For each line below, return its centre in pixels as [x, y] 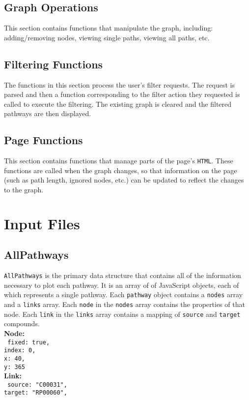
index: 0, [20, 351]
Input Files [42, 223]
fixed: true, [29, 342]
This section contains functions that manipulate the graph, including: [109, 28]
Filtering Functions [54, 64]
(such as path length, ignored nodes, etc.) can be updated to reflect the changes [124, 180]
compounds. [22, 323]
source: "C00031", [37, 385]
